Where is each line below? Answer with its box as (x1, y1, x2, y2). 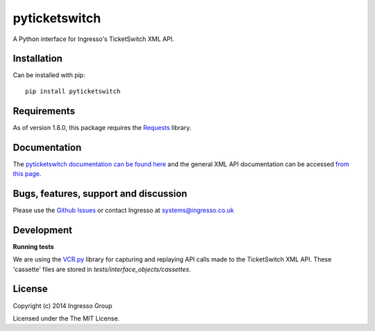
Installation (12, 53, 62, 65)
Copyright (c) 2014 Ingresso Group (12, 301, 112, 309)
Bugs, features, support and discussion (12, 188, 187, 200)
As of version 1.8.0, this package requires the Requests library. (12, 123, 192, 131)
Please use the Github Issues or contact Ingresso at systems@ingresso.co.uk (12, 206, 234, 214)
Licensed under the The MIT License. (12, 314, 120, 323)
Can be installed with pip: (12, 71, 86, 79)
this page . (12, 170, 42, 178)
